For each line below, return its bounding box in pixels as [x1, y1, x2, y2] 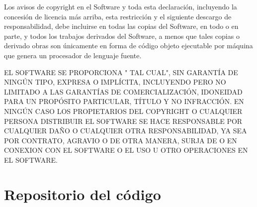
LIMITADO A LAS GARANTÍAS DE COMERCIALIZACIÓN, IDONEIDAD [4, 86, 243, 97]
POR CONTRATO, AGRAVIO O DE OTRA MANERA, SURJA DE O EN [4, 135, 237, 145]
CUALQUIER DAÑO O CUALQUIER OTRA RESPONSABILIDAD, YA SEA [4, 125, 247, 136]
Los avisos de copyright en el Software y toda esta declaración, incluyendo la [4, 1, 237, 11]
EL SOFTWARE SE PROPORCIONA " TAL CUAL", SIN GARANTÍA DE [4, 67, 238, 77]
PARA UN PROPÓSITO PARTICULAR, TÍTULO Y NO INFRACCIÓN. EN [4, 96, 244, 106]
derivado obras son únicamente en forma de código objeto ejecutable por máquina [4, 40, 253, 51]
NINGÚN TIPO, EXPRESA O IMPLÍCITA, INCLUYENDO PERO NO [4, 77, 226, 87]
